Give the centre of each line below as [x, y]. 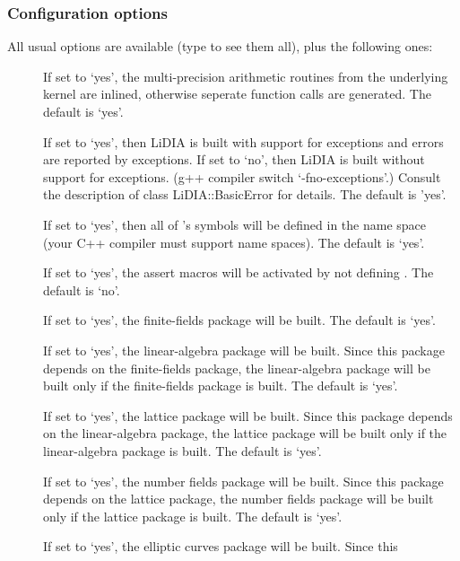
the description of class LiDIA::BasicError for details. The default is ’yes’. [245, 194]
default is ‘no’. [82, 289]
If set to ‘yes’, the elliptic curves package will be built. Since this [221, 546]
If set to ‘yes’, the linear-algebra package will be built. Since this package [244, 350]
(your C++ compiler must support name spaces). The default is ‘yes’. [234, 242]
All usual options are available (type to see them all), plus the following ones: [220, 46]
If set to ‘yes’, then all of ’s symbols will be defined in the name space [235, 224]
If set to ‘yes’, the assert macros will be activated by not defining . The [239, 272]
